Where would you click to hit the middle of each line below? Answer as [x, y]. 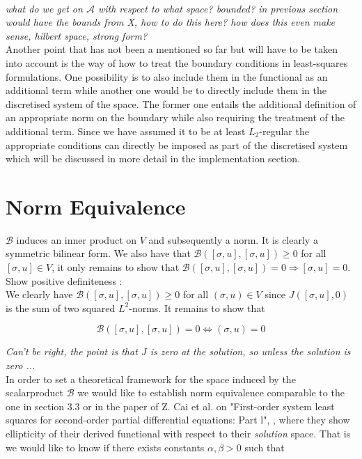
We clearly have [39, 294]
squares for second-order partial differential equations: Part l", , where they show [178, 420]
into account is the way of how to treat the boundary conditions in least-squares [177, 62]
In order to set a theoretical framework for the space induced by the [151, 379]
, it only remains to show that [116, 267]
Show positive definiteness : [64, 280]
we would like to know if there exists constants [105, 447]
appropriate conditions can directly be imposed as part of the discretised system [177, 145]
